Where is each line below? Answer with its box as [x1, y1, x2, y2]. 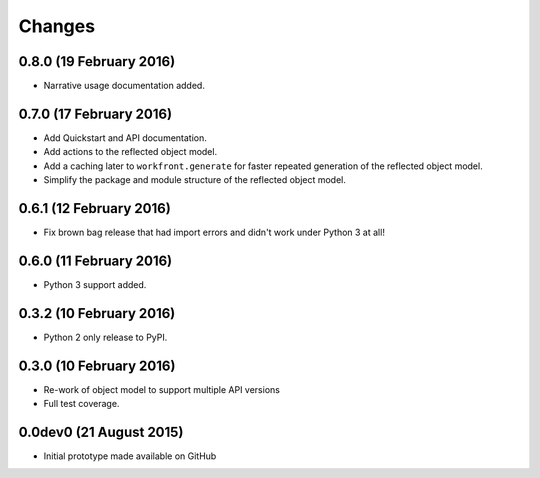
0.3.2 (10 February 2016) [18, 305, 176, 322]
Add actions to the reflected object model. [43, 146, 218, 158]
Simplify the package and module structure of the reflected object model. [43, 174, 347, 186]
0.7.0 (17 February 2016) [18, 105, 173, 122]
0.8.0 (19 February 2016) [18, 53, 176, 70]
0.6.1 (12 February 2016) [18, 200, 172, 217]
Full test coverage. [43, 398, 120, 410]
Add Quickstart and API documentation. [43, 131, 207, 144]
